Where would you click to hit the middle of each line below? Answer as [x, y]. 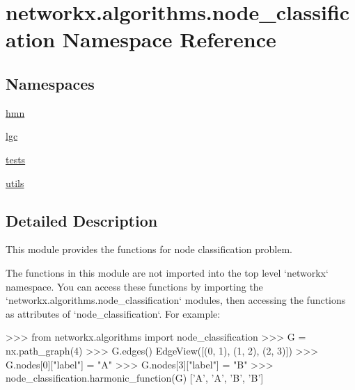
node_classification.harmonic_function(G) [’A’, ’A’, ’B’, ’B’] [135, 378]
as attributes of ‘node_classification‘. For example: [113, 313]
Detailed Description [82, 220]
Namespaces [50, 83]
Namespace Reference [169, 39]
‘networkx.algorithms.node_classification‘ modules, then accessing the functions [176, 300]
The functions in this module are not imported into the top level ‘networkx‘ [167, 272]
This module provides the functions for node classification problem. [149, 249]
